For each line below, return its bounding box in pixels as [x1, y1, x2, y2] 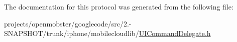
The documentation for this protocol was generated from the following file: [4, 1, 233, 11]
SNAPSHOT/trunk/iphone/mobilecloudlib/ [4, 28, 139, 38]
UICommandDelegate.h [139, 28, 211, 38]
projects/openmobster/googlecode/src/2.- [4, 18, 132, 28]
